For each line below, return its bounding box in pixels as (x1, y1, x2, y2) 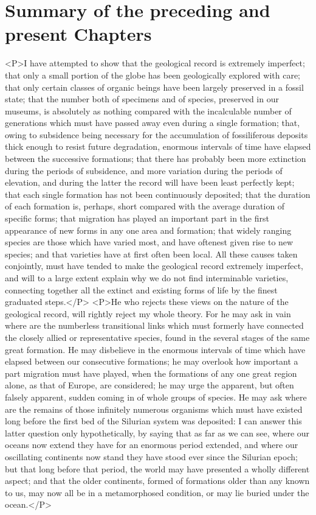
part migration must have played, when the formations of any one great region (5, 366, 297, 379)
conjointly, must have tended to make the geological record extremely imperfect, (5, 259, 303, 272)
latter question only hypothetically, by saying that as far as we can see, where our (5, 426, 310, 439)
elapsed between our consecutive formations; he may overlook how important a (5, 355, 298, 368)
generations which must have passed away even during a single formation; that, (5, 116, 300, 129)
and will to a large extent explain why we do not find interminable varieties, (5, 272, 289, 284)
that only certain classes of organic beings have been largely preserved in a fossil (5, 80, 304, 93)
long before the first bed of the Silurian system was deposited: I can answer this (5, 415, 302, 427)
